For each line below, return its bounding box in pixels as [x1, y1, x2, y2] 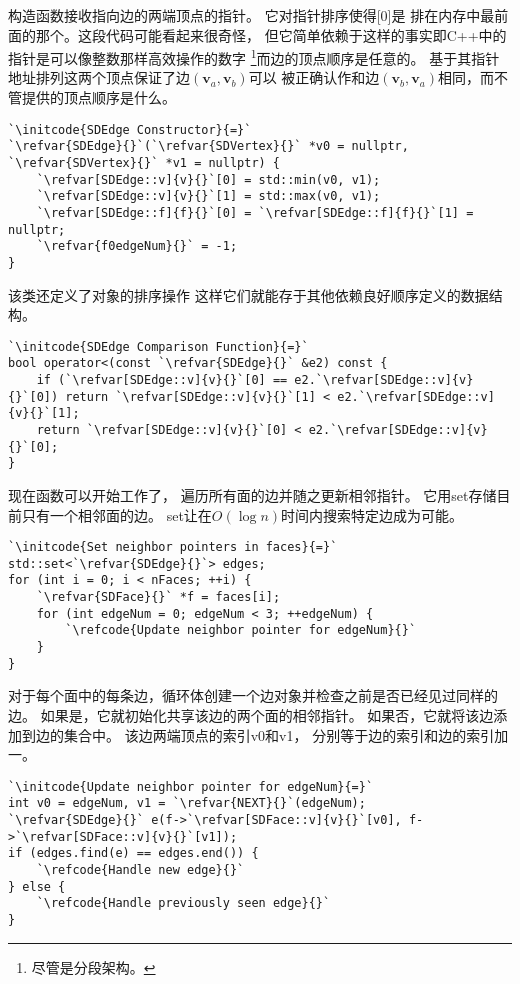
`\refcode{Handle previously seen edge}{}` [36, 896, 331, 911]
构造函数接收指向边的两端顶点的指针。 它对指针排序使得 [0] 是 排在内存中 [8, 5, 481, 25]
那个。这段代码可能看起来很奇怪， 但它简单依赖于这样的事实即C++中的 [35, 24, 507, 45]
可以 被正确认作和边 [248, 67, 380, 88]
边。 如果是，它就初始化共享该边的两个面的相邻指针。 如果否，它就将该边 [8, 705, 494, 725]
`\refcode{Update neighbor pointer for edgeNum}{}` [65, 623, 417, 638]
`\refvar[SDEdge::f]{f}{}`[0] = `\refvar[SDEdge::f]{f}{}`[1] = [36, 205, 474, 220]
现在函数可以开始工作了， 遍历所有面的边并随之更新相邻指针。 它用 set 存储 [8, 484, 497, 505]
